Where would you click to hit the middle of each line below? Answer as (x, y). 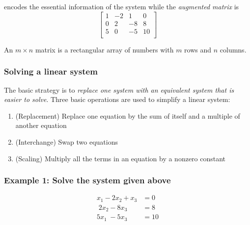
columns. (233, 49)
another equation (41, 125)
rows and (198, 49)
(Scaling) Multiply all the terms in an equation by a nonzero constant (121, 158)
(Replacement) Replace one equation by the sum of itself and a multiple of (128, 115)
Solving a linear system (51, 71)
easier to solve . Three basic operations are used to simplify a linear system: (117, 99)
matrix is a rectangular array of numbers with (104, 49)
